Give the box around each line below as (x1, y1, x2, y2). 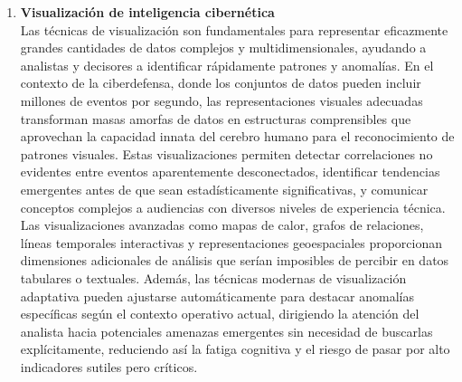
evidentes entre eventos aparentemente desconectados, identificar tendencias (20, 162, 440, 181)
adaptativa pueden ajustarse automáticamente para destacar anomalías (20, 286, 414, 305)
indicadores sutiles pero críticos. (20, 357, 198, 376)
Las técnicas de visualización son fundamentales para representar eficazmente (20, 20, 448, 39)
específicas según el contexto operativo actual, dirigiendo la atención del (20, 304, 420, 323)
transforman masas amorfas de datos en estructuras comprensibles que (20, 109, 411, 128)
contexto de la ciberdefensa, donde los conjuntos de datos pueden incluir (20, 73, 421, 92)
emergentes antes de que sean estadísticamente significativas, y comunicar (20, 179, 429, 198)
